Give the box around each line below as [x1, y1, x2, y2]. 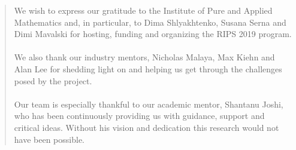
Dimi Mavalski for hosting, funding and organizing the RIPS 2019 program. [14, 27, 292, 40]
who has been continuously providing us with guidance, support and [14, 109, 265, 122]
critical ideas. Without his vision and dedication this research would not [14, 121, 279, 133]
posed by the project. [14, 74, 92, 87]
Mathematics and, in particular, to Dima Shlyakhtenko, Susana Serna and [14, 16, 286, 28]
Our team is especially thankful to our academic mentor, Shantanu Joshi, [14, 97, 283, 110]
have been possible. [14, 133, 85, 145]
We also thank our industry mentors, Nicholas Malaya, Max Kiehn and [14, 51, 275, 63]
